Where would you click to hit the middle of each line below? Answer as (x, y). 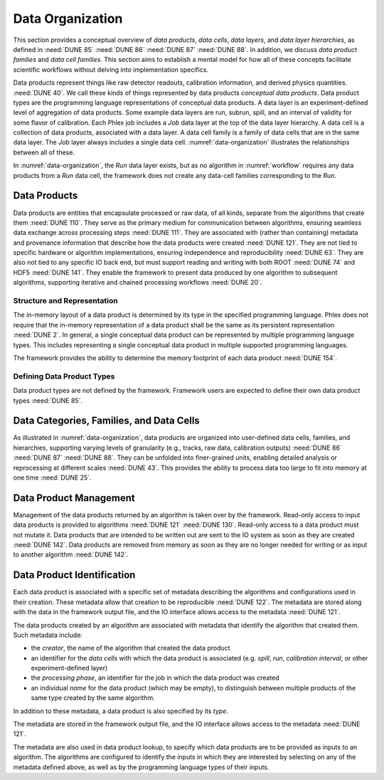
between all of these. (44, 152)
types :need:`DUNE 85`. (48, 400)
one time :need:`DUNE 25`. (52, 478)
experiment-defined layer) (69, 668)
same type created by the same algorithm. (93, 698)
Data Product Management (74, 498)
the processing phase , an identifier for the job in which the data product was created (155, 678)
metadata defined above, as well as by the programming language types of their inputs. (141, 767)
